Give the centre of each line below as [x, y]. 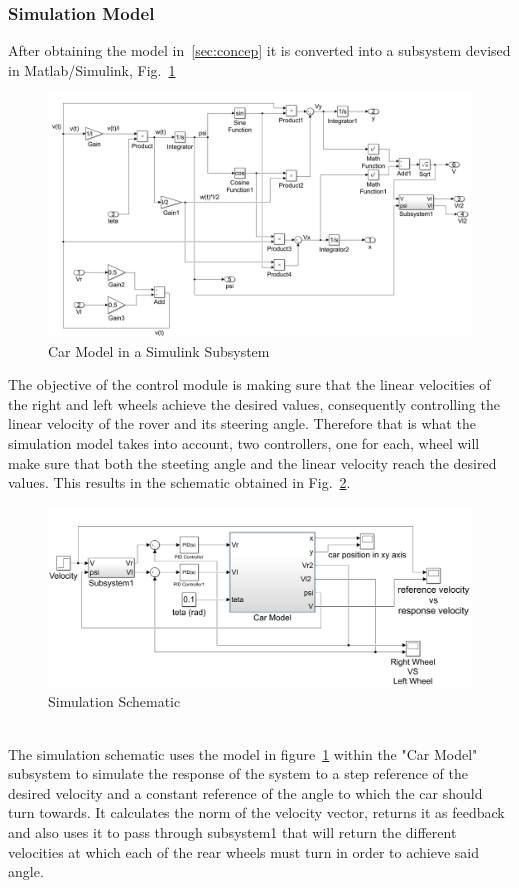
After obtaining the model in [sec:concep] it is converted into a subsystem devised [259, 50]
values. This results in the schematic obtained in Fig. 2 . [179, 482]
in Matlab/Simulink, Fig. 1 [92, 69]
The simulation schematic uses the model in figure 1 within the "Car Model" [243, 753]
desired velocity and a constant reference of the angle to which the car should [245, 792]
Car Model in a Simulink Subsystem [159, 350]
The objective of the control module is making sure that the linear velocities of [249, 384]
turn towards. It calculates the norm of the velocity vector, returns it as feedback [256, 812]
